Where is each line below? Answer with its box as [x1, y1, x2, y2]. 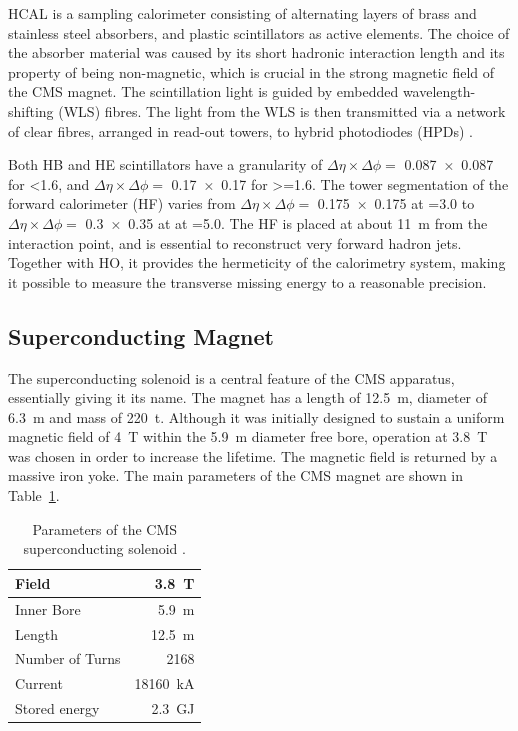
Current [15, 673, 63, 694]
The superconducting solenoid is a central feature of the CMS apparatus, [8, 367, 455, 388]
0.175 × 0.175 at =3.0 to [317, 193, 475, 214]
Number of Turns [15, 648, 121, 669]
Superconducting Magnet [8, 320, 274, 351]
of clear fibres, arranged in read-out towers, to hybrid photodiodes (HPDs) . [8, 120, 473, 141]
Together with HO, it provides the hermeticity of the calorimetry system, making [8, 252, 506, 273]
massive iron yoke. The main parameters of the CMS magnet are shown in [8, 465, 464, 486]
